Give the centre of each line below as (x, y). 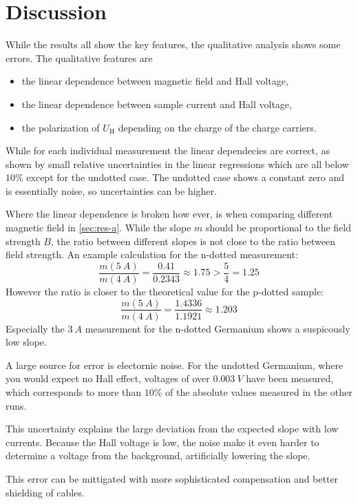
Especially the (35, 328)
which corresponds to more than (74, 391)
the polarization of (61, 127)
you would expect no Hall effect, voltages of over (108, 378)
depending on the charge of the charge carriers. (217, 127)
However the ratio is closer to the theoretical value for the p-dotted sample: (165, 291)
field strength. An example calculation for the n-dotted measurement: (152, 254)
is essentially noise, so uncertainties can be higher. (111, 190)
